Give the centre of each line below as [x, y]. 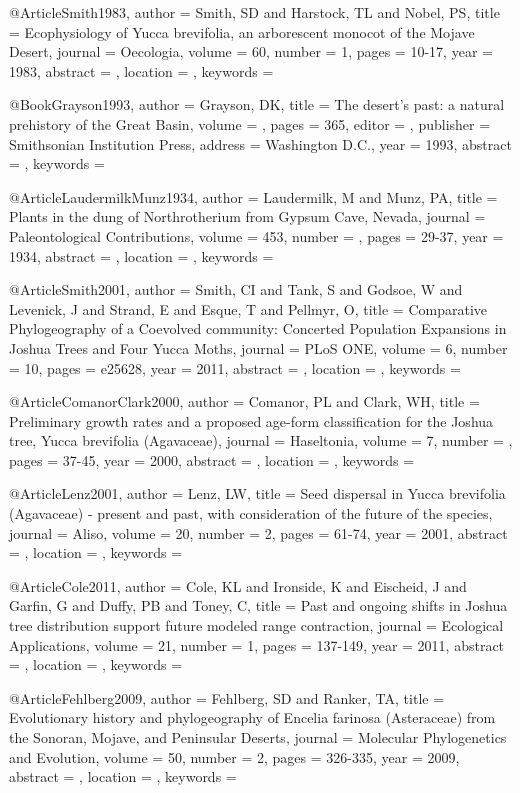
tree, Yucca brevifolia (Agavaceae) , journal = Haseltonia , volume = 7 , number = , [261, 440]
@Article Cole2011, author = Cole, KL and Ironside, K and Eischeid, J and [238, 585]
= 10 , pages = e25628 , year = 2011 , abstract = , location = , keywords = [235, 367]
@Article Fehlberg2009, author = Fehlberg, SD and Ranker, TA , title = [227, 697]
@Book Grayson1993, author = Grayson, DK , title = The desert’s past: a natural [257, 104]
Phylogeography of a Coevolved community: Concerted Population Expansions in [258, 328]
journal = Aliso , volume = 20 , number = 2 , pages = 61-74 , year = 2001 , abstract [258, 532]
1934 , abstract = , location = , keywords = [141, 255]
